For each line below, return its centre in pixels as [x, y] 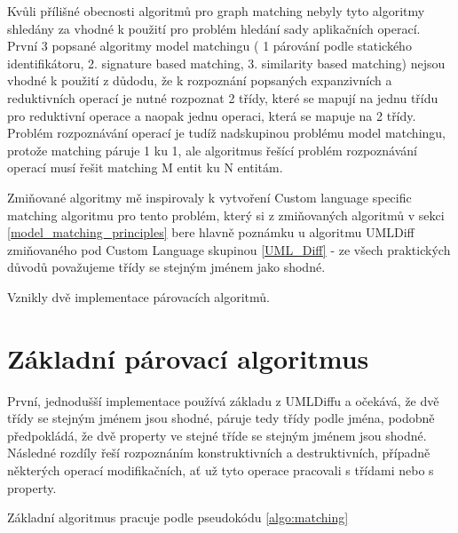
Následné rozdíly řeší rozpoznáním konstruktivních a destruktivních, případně [219, 453]
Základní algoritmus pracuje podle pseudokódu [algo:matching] [178, 517]
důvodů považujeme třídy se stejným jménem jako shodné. [166, 267]
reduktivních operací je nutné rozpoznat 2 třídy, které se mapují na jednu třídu [223, 97]
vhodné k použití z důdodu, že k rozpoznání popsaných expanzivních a [200, 80]
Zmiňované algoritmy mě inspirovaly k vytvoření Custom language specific [209, 197]
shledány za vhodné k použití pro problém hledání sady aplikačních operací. [214, 28]
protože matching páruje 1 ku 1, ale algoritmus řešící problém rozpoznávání [212, 150]
